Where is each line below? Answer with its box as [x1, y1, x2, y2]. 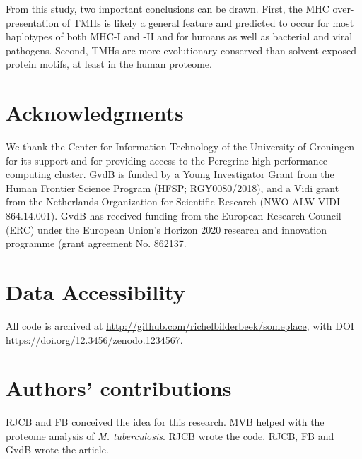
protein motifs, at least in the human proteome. [6, 56, 212, 71]
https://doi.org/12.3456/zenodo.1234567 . [6, 332, 183, 347]
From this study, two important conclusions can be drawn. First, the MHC [6, 1, 329, 16]
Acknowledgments [6, 98, 184, 127]
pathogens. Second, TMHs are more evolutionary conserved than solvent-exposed [6, 42, 356, 57]
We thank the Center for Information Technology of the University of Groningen [6, 139, 355, 154]
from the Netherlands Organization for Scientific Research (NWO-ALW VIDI [6, 194, 341, 209]
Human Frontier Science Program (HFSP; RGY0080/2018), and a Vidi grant [6, 180, 339, 195]
